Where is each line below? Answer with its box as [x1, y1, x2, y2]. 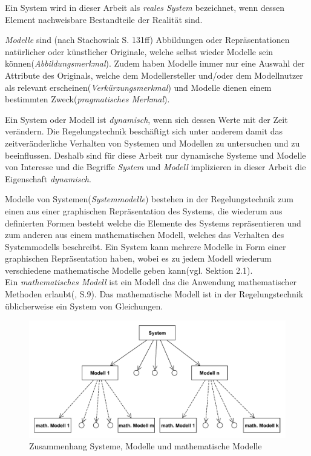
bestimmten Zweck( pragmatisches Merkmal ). [5, 93, 170, 105]
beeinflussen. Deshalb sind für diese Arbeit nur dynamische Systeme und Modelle [5, 148, 306, 161]
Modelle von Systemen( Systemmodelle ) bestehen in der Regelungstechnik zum [5, 193, 293, 205]
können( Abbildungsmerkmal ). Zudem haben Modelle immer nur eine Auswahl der [5, 57, 305, 70]
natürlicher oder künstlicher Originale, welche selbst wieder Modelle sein [5, 45, 273, 58]
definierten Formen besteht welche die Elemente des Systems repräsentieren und [5, 216, 301, 229]
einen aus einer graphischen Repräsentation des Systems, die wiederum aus [5, 204, 283, 217]
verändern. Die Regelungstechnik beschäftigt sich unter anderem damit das [5, 125, 283, 137]
